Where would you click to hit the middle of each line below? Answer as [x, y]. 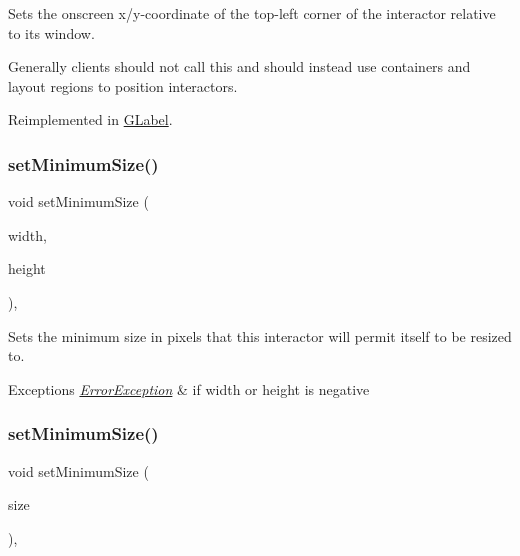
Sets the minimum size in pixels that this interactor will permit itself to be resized [260, 335]
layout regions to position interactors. [123, 85]
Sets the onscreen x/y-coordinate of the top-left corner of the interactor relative [252, 13]
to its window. [51, 32]
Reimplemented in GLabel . [90, 119]
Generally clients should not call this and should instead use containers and [239, 66]
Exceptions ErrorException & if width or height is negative [189, 388]
